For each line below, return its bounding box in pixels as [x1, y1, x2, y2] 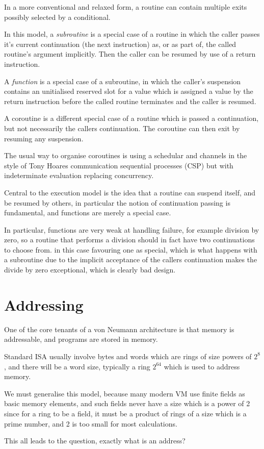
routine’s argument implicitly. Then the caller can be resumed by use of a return [4, 48, 256, 59]
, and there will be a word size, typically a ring [4, 361, 150, 371]
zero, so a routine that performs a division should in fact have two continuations [4, 234, 255, 245]
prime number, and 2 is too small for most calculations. [4, 418, 177, 429]
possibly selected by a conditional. [4, 11, 111, 22]
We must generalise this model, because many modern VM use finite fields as [4, 388, 245, 398]
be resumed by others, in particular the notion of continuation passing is [4, 197, 230, 208]
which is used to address [164, 361, 240, 371]
